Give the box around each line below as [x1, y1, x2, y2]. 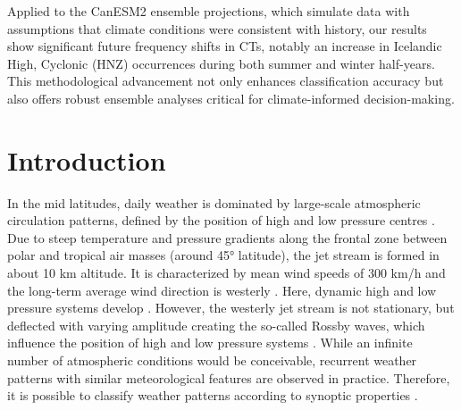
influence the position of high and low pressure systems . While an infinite [7, 333, 413, 352]
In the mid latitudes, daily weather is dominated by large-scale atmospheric [7, 193, 421, 212]
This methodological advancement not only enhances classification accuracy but [7, 71, 444, 90]
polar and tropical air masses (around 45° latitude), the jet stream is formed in [7, 246, 440, 264]
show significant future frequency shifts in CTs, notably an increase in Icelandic [7, 37, 442, 55]
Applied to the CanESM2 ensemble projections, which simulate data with [7, 2, 410, 20]
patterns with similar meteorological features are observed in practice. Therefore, [7, 368, 450, 387]
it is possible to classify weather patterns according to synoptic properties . [7, 386, 418, 405]
